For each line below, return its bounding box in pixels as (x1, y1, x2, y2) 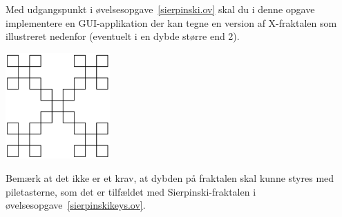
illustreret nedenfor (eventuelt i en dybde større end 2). (6, 29, 240, 43)
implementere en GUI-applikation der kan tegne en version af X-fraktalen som (6, 15, 337, 30)
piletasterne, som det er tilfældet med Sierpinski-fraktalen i (6, 184, 256, 198)
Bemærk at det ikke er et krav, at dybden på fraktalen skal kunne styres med (6, 170, 334, 185)
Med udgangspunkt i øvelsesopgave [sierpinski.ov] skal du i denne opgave (6, 2, 315, 16)
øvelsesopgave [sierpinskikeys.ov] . (6, 198, 146, 212)
